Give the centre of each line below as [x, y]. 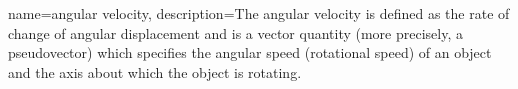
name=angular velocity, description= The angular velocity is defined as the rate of [259, 13]
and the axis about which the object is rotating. [155, 71]
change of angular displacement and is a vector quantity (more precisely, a [235, 32]
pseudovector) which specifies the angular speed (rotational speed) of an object [250, 52]
